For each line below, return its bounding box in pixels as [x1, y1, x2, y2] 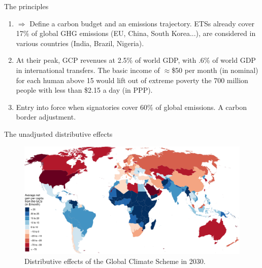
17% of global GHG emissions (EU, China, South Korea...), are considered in [16, 28, 256, 39]
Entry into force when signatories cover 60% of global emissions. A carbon [16, 101, 247, 112]
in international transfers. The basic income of [16, 64, 160, 75]
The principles [4, 1, 49, 11]
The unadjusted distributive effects [4, 128, 113, 139]
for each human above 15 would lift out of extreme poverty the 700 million [16, 74, 248, 85]
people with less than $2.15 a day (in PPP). [16, 85, 153, 95]
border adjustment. [16, 111, 76, 122]
